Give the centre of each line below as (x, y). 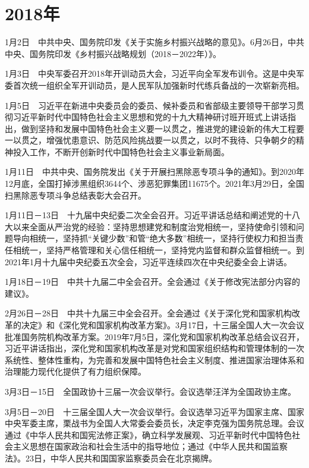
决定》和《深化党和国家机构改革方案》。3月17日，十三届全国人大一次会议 (163, 325)
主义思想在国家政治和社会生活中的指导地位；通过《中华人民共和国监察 (150, 446)
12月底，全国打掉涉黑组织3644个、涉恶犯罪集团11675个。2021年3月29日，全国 (154, 183)
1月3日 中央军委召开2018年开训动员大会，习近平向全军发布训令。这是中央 (150, 73)
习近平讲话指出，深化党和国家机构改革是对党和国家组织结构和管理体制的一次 (154, 348)
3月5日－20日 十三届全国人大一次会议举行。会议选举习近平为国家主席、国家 (154, 411)
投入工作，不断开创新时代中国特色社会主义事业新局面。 (121, 151)
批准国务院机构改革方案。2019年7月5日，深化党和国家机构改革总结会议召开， (154, 336)
